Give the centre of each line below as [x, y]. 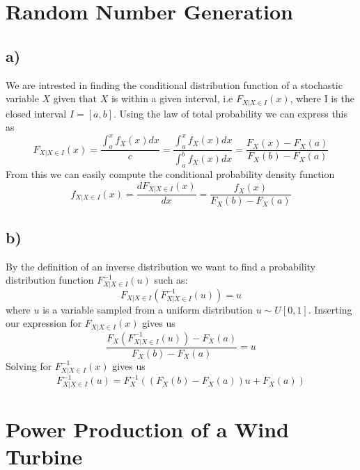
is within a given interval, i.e [172, 98]
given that [75, 98]
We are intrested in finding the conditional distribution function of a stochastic [174, 84]
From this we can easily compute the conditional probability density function [170, 174]
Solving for [29, 365]
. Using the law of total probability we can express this [231, 113]
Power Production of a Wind [148, 429]
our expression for [44, 323]
